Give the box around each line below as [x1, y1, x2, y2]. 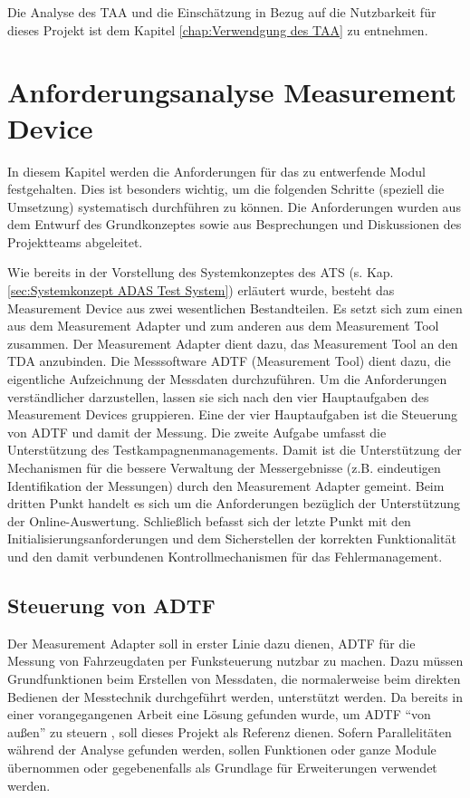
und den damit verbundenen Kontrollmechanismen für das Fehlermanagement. [7, 546, 443, 565]
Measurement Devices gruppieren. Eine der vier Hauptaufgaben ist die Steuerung [7, 405, 458, 424]
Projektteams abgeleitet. [7, 232, 143, 251]
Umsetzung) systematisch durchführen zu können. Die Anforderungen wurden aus [7, 197, 461, 216]
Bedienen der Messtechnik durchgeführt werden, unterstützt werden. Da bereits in [7, 687, 464, 706]
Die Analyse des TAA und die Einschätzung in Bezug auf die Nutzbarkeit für [7, 3, 436, 21]
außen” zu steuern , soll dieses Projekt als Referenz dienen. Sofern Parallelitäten [7, 722, 452, 741]
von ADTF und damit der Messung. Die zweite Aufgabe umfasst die [7, 422, 387, 441]
